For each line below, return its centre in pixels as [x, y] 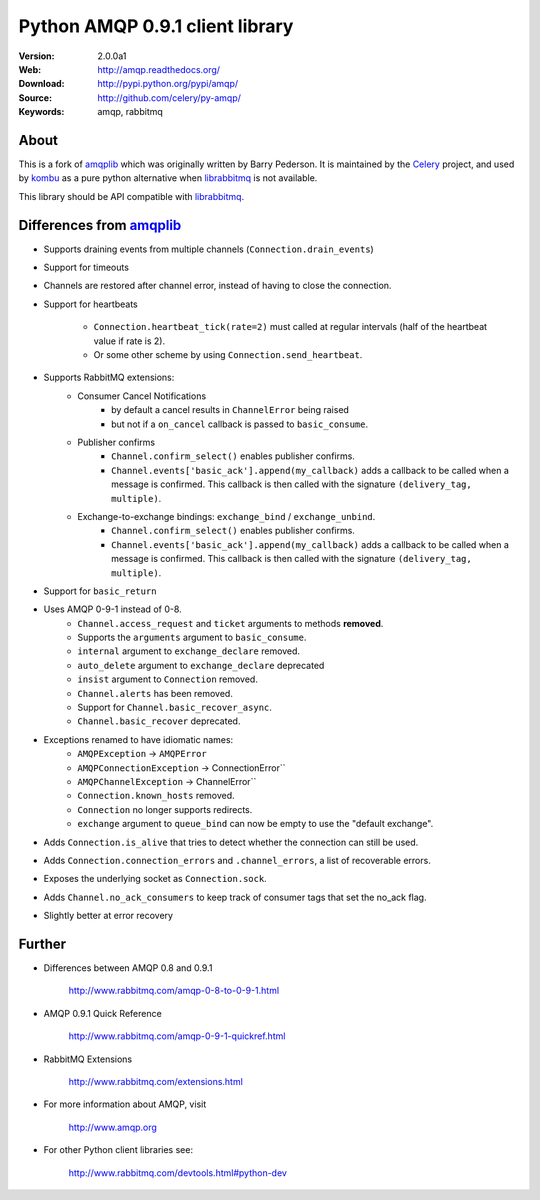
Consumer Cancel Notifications [142, 396]
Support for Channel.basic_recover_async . [174, 707]
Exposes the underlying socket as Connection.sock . [155, 879]
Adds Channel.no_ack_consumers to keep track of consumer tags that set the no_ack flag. [235, 897]
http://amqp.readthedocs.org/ [158, 69]
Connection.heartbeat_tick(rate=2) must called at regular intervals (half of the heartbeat [290, 327]
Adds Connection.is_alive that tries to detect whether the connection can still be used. [231, 842]
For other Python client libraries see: [118, 1150]
